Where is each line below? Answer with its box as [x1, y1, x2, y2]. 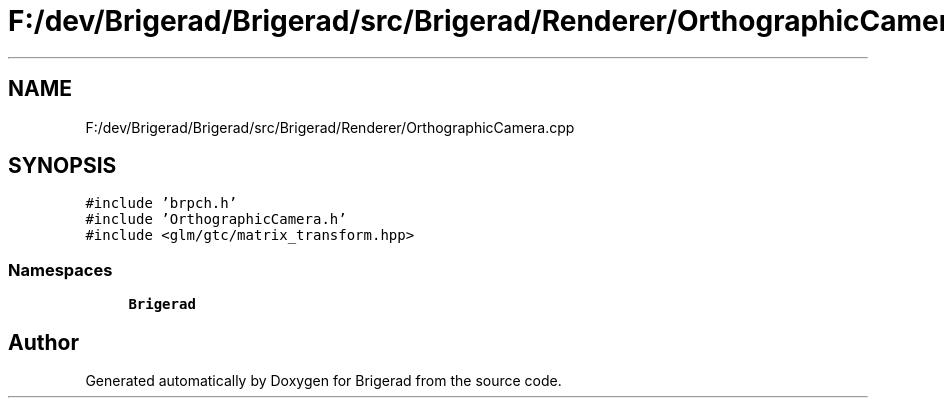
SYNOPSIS [8, 153, 117, 179]
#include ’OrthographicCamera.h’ [85, 211, 347, 228]
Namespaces [8, 259, 113, 280]
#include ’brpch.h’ [85, 195, 238, 212]
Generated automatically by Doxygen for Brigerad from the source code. [85, 372, 562, 390]
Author [8, 329, 79, 355]
